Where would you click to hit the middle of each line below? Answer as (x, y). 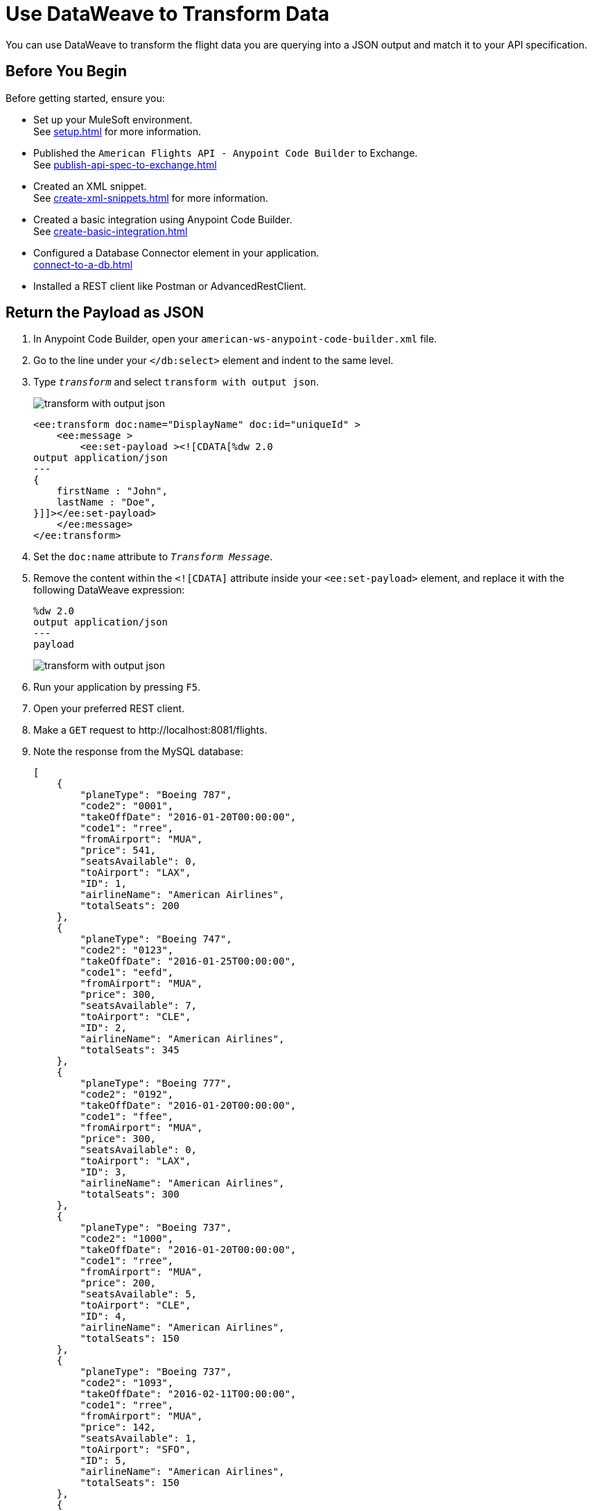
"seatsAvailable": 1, (139, 1439)
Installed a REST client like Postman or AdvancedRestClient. (170, 286)
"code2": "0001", (127, 806)
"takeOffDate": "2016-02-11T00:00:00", (188, 1394)
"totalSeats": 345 (130, 1050)
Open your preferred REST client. (109, 709)
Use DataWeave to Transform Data (168, 14)
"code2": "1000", (127, 1239)
